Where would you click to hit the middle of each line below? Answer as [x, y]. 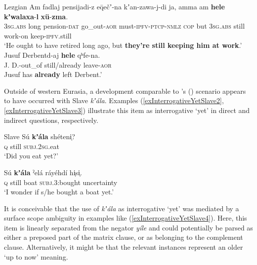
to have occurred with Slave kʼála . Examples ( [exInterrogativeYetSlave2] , [114, 100]
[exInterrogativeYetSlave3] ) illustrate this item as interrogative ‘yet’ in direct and [127, 110]
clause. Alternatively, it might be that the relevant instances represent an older [124, 247]
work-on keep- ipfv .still [38, 35]
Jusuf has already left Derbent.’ [53, 74]
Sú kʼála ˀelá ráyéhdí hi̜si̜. [43, 172]
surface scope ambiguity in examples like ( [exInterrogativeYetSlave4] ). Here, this [126, 218]
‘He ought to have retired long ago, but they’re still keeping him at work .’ [123, 45]
